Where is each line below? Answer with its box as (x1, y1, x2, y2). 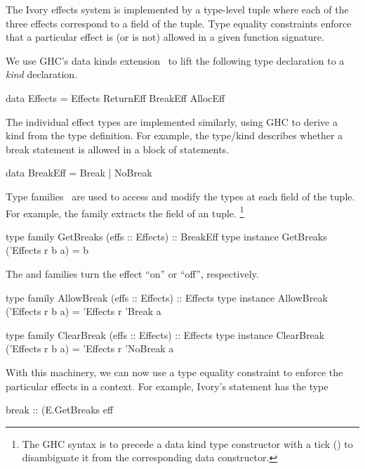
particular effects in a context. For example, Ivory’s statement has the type (6, 378, 328, 393)
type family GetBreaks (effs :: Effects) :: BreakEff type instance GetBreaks (6, 229, 327, 243)
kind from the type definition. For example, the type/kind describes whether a (6, 128, 343, 143)
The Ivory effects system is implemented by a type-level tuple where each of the (6, 2, 349, 16)
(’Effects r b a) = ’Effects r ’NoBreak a (6, 341, 174, 356)
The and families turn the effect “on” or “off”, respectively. (6, 266, 259, 281)
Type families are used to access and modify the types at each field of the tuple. (6, 188, 355, 203)
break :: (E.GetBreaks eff (6, 402, 114, 417)
